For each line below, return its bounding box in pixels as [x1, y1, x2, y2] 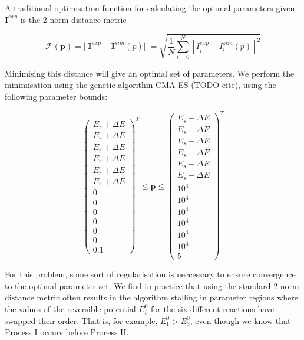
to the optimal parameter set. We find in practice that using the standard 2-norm [5, 279, 299, 292]
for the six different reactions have [151, 302, 275, 315]
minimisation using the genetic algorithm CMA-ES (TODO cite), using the [5, 79, 276, 91]
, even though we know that [190, 314, 291, 326]
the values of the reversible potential [5, 302, 136, 315]
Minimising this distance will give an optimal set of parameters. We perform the [5, 67, 295, 79]
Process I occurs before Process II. [5, 326, 129, 338]
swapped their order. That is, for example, [5, 314, 158, 326]
